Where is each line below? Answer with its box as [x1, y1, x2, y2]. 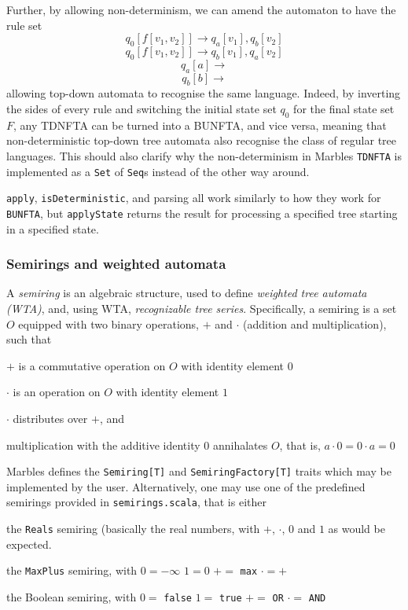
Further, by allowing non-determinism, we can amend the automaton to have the [6, 2, 396, 17]
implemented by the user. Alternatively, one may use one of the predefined [6, 478, 366, 494]
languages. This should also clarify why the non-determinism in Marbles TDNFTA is [6, 147, 402, 164]
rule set [6, 17, 42, 33]
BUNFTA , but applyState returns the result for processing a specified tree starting [6, 204, 398, 221]
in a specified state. [6, 220, 99, 237]
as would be [328, 520, 385, 537]
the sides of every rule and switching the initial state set [6, 100, 277, 116]
